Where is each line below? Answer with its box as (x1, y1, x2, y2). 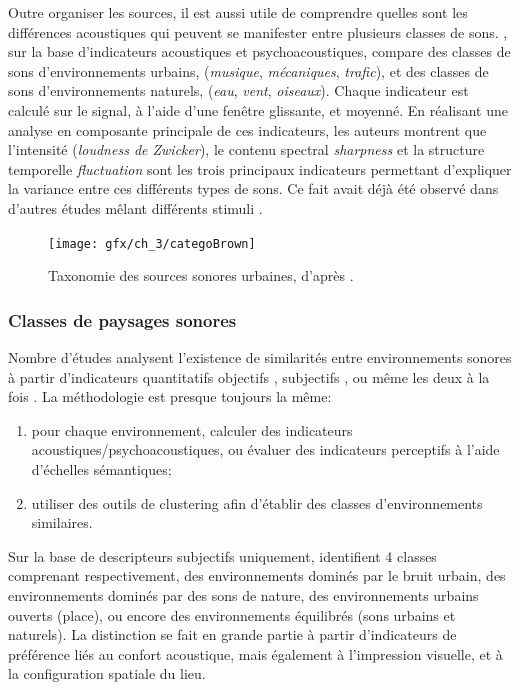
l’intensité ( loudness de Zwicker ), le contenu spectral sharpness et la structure (8, 139, 485, 160)
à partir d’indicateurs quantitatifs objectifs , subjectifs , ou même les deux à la (8, 366, 490, 387)
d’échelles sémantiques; (31, 458, 172, 479)
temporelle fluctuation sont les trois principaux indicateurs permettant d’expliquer (8, 158, 512, 179)
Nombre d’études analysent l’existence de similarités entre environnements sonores (8, 347, 512, 367)
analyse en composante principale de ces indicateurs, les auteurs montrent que (8, 119, 487, 140)
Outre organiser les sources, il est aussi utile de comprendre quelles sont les (8, 2, 468, 22)
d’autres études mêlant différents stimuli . (8, 197, 263, 218)
